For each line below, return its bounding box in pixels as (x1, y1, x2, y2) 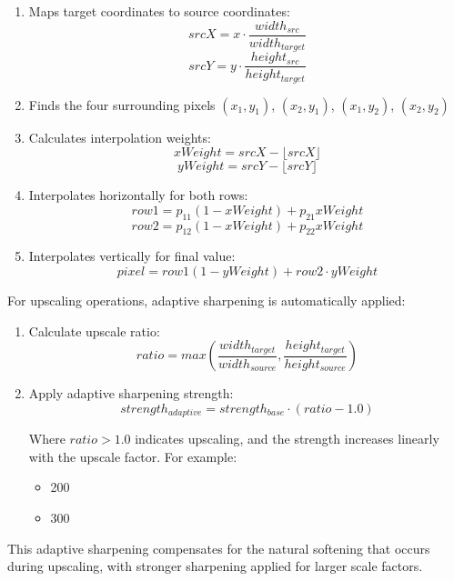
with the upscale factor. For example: (28, 446, 237, 466)
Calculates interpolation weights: (28, 127, 211, 146)
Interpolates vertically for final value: (28, 246, 236, 265)
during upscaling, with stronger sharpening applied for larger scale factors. (7, 556, 423, 576)
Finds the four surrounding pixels (28, 95, 216, 114)
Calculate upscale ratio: (28, 321, 160, 340)
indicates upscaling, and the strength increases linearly (135, 429, 439, 448)
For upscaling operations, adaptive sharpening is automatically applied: (7, 291, 406, 309)
